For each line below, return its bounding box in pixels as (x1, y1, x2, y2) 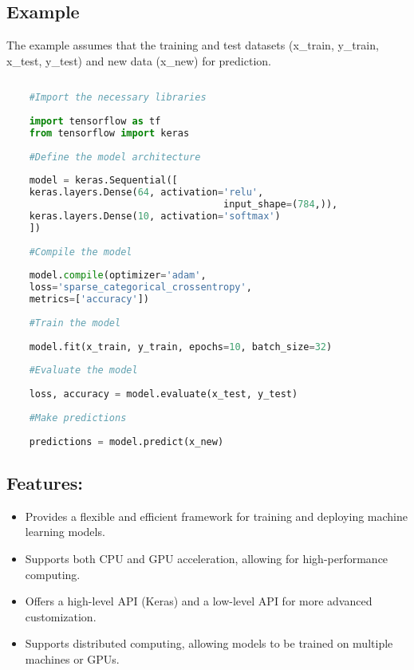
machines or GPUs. (25, 650, 120, 667)
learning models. (25, 523, 105, 540)
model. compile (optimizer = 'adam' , (29, 270, 207, 282)
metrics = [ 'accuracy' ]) (29, 294, 150, 305)
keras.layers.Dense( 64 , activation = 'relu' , (29, 187, 264, 199)
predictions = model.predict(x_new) (29, 436, 224, 447)
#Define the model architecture (29, 151, 201, 163)
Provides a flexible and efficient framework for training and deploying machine (25, 507, 408, 524)
